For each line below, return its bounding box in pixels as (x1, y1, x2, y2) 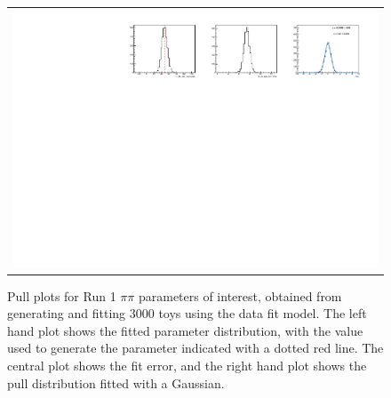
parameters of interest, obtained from (138, 286, 342, 305)
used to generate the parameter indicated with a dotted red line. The (7, 338, 384, 357)
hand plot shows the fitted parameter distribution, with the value (7, 321, 363, 339)
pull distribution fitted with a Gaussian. (7, 373, 225, 392)
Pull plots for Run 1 (7, 286, 116, 305)
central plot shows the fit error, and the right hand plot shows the (7, 355, 367, 374)
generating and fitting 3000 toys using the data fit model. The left (7, 304, 367, 322)
